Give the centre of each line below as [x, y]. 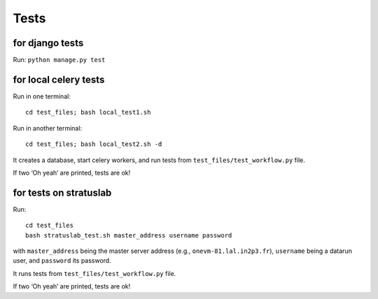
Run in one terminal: [42, 96]
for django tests [48, 43]
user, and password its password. [62, 261]
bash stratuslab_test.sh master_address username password [129, 235]
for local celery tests [59, 79]
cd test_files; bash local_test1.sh [88, 112]
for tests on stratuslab [62, 192]
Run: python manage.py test [59, 60]
